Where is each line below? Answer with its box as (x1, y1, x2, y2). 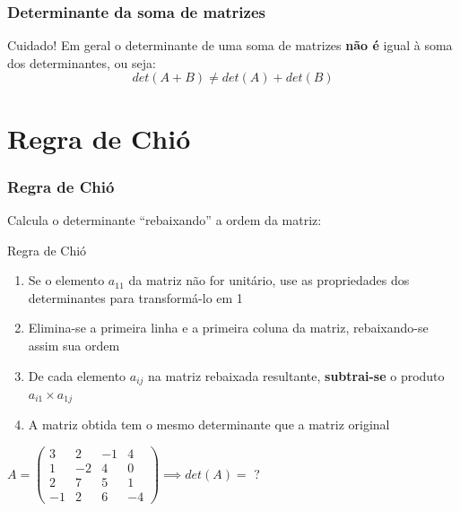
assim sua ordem (28, 335, 120, 354)
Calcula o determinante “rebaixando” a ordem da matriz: (7, 211, 322, 229)
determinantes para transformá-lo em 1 (28, 288, 243, 307)
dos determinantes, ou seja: (7, 53, 156, 72)
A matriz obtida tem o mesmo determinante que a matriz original (28, 415, 390, 434)
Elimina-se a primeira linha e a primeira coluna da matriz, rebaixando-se (28, 318, 429, 337)
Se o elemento (28, 271, 105, 290)
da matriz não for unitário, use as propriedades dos (128, 271, 410, 290)
